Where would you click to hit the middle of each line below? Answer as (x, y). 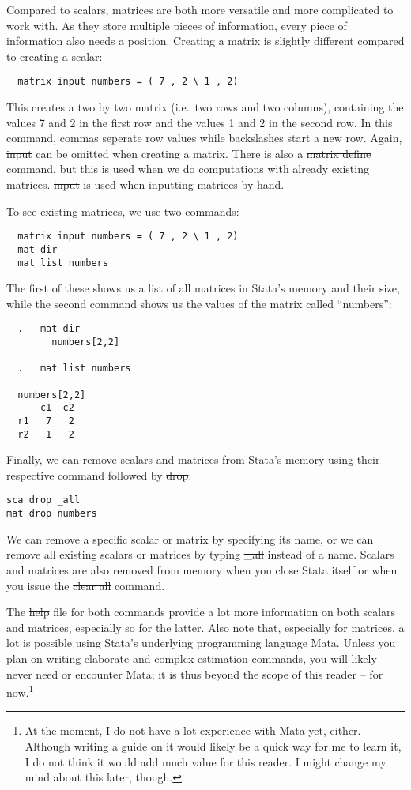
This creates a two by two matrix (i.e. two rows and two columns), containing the (205, 107)
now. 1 (20, 691)
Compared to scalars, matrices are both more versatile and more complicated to (200, 9)
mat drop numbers (52, 514)
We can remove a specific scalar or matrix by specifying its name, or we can (190, 538)
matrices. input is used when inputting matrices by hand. (145, 184)
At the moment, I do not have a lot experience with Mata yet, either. (193, 730)
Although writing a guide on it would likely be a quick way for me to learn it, (213, 745)
